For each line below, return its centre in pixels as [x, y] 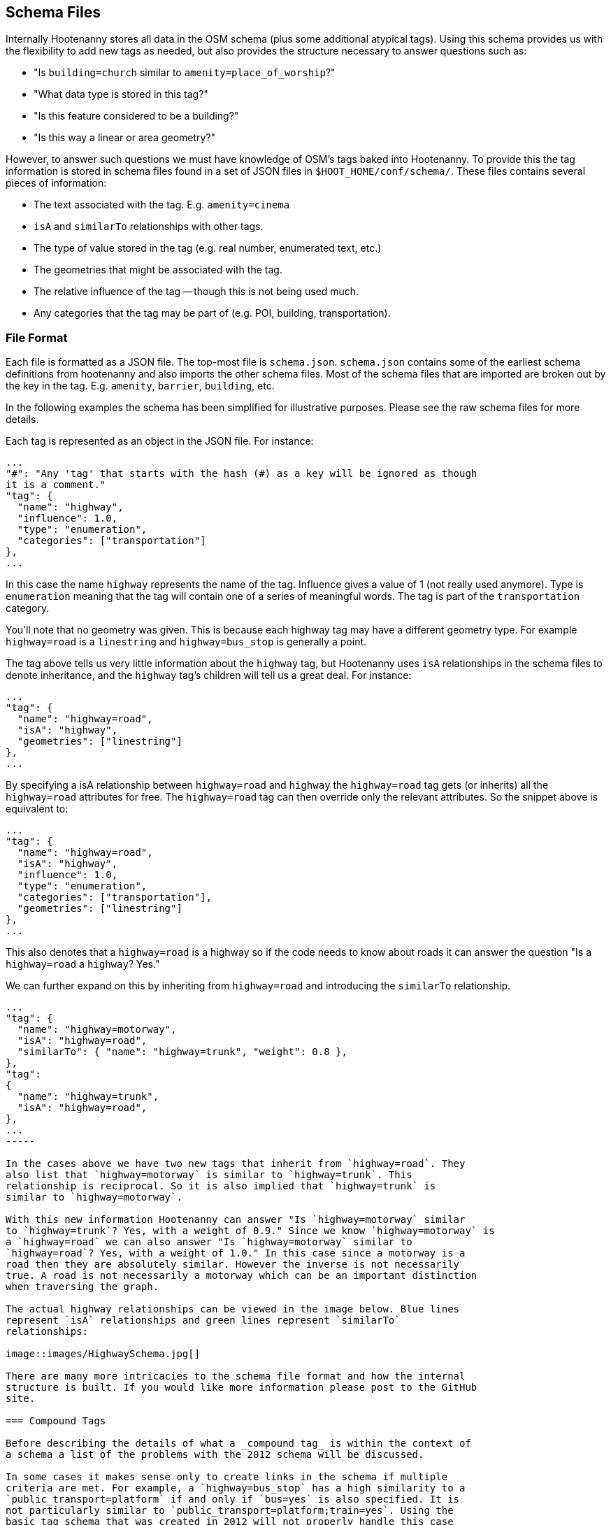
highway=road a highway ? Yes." [83, 964]
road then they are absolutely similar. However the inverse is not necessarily [233, 1265]
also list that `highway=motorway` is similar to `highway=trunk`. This [209, 1175]
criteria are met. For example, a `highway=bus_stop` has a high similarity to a [236, 1488]
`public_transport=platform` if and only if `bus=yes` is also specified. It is [233, 1499]
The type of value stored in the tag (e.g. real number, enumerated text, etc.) [208, 248]
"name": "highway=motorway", [97, 1030]
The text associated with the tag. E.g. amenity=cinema [162, 205]
